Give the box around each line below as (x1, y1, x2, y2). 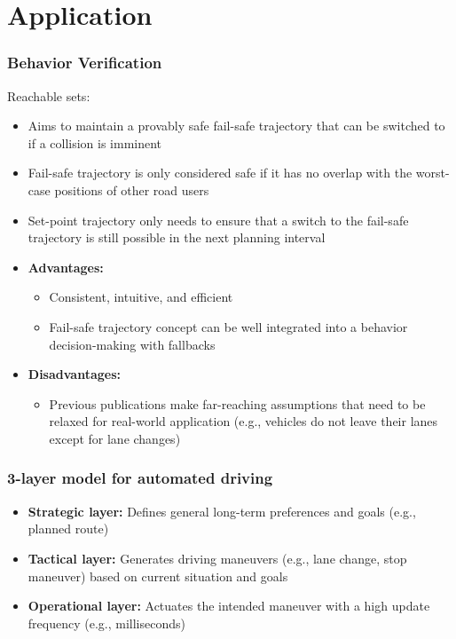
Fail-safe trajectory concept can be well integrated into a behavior (49, 317, 408, 335)
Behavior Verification (7, 51, 162, 74)
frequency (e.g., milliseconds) (28, 613, 185, 632)
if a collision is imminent (28, 133, 162, 152)
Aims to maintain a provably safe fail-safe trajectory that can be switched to (28, 116, 445, 135)
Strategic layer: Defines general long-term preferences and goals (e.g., (28, 501, 416, 520)
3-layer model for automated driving (7, 467, 273, 489)
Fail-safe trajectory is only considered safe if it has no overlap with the (28, 163, 413, 182)
